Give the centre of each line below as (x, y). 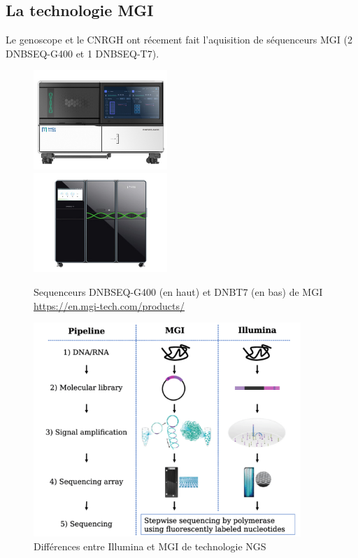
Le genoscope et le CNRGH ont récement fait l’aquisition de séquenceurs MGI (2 (179, 40)
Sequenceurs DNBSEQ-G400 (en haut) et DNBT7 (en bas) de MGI (178, 292)
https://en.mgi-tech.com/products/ (109, 305)
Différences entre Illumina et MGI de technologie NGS (150, 546)
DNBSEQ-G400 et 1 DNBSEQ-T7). (83, 53)
